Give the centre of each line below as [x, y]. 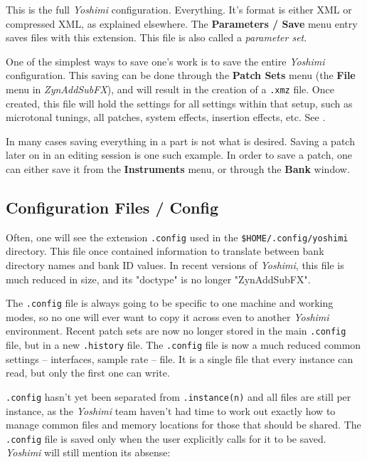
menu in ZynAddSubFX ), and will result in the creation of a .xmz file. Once [170, 89]
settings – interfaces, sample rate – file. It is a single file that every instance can [180, 358]
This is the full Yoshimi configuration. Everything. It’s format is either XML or [179, 9]
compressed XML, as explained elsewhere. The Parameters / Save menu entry [182, 23]
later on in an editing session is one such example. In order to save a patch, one [179, 155]
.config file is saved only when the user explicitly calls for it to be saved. [166, 438]
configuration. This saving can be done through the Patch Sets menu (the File [181, 75]
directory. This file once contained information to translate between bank [165, 251]
